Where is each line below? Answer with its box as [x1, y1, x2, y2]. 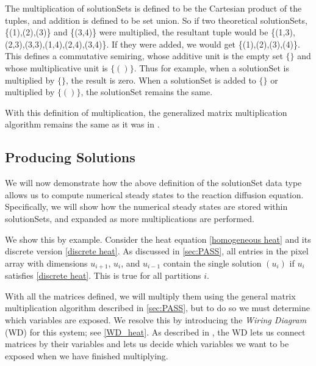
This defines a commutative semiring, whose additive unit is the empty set [5, 49, 283, 62]
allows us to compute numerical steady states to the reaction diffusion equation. [5, 188, 304, 201]
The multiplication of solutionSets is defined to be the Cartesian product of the [5, 2, 302, 14]
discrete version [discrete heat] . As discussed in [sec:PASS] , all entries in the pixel [5, 245, 309, 257]
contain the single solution [163, 256, 262, 269]
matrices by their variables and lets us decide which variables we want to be [5, 337, 289, 350]
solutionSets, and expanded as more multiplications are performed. [5, 212, 254, 224]
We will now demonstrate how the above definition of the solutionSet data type [5, 176, 302, 189]
